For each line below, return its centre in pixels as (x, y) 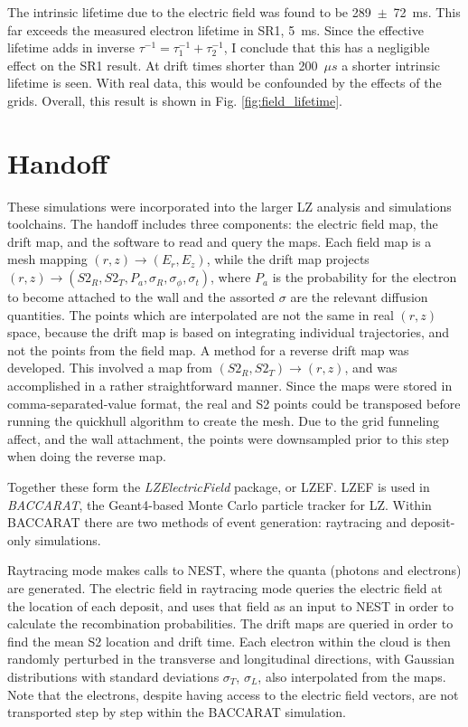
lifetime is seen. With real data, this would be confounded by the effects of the (225, 83)
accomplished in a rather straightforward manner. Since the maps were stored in (230, 386)
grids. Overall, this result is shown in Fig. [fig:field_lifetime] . (175, 100)
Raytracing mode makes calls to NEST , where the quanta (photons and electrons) (234, 570)
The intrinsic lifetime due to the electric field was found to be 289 (189, 12)
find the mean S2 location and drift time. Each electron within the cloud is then (229, 641)
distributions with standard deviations (113, 676)
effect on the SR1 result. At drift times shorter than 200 (163, 65)
